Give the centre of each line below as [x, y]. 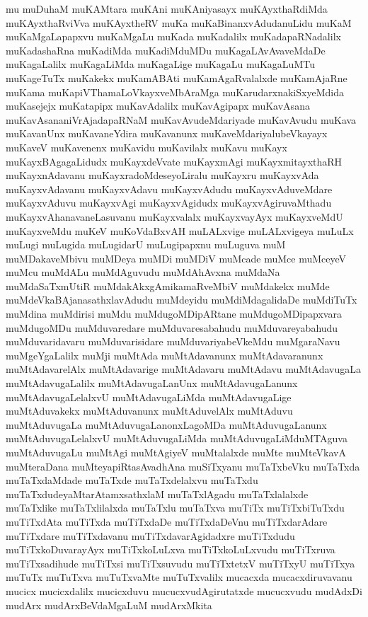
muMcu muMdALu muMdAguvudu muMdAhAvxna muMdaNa [143, 272]
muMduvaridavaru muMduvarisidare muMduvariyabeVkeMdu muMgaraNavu [173, 341]
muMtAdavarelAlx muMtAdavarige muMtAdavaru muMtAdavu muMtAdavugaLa [184, 369]
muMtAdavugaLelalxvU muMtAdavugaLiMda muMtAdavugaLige [149, 397]
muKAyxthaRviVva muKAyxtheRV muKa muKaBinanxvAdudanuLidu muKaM [179, 22]
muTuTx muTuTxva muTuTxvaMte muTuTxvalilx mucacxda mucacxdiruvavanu [179, 577]
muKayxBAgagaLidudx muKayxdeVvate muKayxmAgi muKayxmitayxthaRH [174, 161]
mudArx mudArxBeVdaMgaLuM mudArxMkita [109, 605]
